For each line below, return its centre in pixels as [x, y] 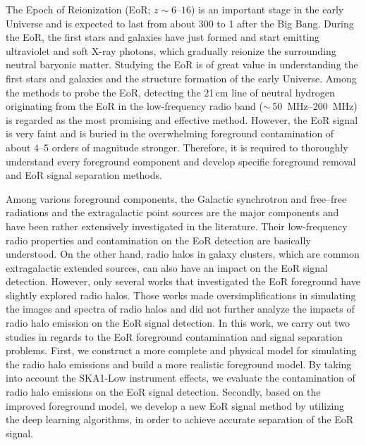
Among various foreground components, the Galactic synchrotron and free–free [176, 198]
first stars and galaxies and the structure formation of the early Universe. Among [181, 78]
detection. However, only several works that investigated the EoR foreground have [183, 281]
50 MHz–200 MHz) [315, 106]
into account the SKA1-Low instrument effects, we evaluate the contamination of [181, 378]
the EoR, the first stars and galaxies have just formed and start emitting [163, 37]
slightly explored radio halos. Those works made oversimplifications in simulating [181, 295]
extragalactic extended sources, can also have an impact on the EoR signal [167, 267]
